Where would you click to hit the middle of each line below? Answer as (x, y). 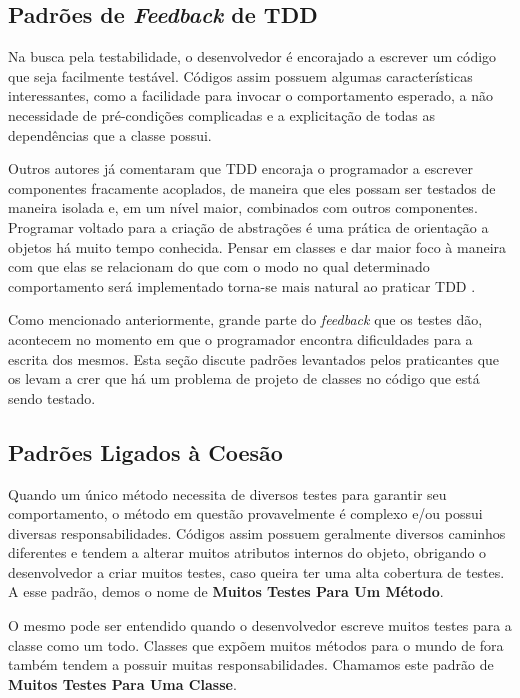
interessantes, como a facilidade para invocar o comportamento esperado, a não (251, 95)
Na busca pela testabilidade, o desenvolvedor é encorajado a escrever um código (252, 56)
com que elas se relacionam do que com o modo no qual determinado (219, 266)
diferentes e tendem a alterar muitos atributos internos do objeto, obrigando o (247, 552)
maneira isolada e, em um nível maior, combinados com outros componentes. (243, 207)
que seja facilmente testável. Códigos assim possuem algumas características (240, 75)
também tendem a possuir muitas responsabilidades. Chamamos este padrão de (251, 664)
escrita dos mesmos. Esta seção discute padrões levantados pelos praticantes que (254, 358)
